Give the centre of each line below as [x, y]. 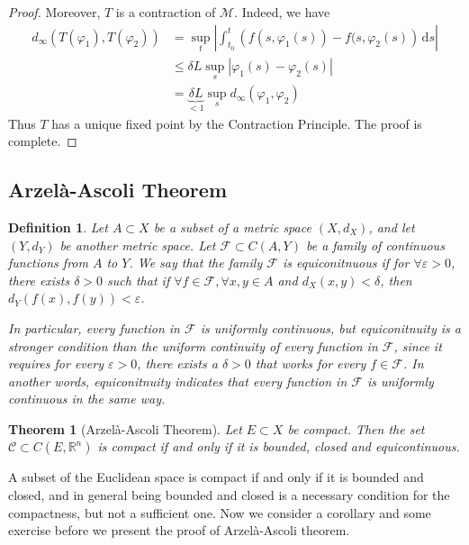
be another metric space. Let [138, 245]
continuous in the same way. [87, 399]
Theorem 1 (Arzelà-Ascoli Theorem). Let [125, 428]
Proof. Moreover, [54, 12]
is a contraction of [166, 12]
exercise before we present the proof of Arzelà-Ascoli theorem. [179, 530]
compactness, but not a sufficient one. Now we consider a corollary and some [220, 512]
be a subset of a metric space [232, 227]
